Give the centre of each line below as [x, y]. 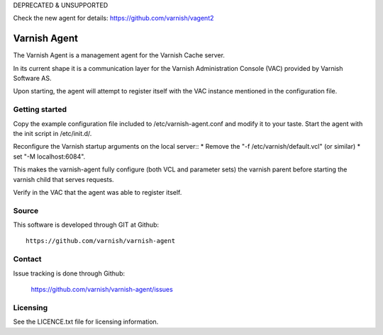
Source [26, 210]
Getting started [40, 110]
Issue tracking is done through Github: [69, 273]
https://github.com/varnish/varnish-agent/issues [102, 290]
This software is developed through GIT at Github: [86, 225]
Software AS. [32, 79]
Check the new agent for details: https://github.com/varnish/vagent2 [113, 18]
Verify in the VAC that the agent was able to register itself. [98, 192]
